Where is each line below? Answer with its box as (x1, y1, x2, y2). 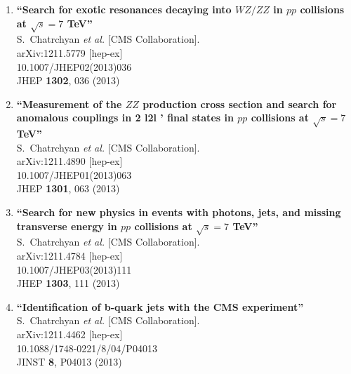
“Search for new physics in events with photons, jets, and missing (16, 205, 341, 220)
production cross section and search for (143, 96, 337, 111)
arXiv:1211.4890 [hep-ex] (16, 154, 123, 168)
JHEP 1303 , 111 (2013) (16, 276, 120, 290)
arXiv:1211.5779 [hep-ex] (16, 45, 123, 60)
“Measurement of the (16, 96, 122, 111)
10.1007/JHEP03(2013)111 (16, 262, 132, 276)
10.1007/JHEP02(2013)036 (16, 59, 132, 74)
